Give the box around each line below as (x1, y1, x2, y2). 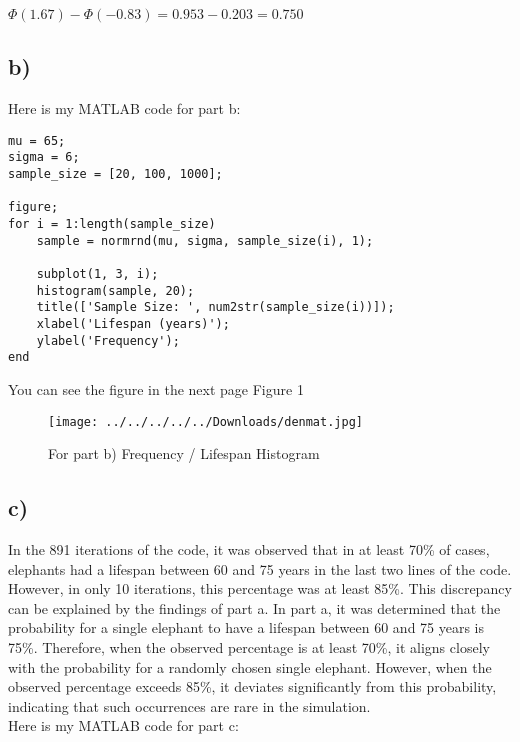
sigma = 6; (8, 150, 80, 165)
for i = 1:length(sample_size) (8, 217, 216, 232)
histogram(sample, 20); (36, 283, 195, 298)
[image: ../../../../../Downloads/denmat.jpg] (48, 414, 363, 429)
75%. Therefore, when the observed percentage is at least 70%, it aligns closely (8, 637, 490, 657)
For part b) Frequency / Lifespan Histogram (48, 443, 320, 464)
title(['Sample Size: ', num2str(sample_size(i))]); (36, 300, 395, 315)
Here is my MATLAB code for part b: (8, 98, 241, 119)
